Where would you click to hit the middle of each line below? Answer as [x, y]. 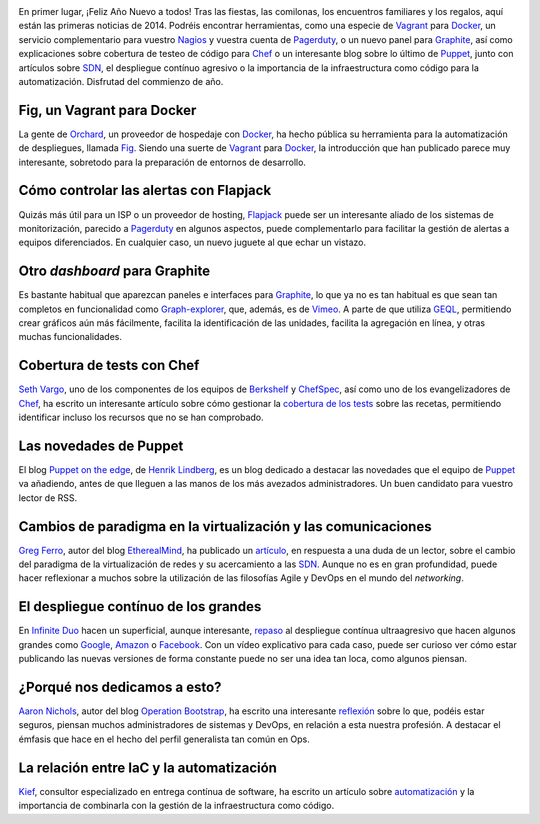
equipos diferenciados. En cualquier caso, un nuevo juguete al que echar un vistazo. [192, 242]
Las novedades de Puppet [101, 445]
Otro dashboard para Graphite [114, 271]
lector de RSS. [48, 497]
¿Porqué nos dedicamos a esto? [120, 686]
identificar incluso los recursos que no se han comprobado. [141, 417]
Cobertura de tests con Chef [109, 365]
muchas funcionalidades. [70, 337]
